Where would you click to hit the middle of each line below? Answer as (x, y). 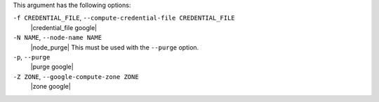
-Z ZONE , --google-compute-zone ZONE (76, 76)
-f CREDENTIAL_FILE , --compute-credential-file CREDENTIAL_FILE (124, 18)
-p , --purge (32, 57)
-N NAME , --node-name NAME (57, 38)
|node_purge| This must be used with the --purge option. (115, 47)
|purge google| (52, 67)
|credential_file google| (64, 27)
